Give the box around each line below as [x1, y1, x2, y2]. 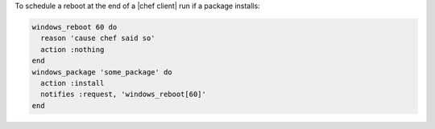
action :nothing [40, 45, 105, 54]
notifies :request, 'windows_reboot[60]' [40, 90, 207, 99]
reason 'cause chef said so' [40, 34, 156, 43]
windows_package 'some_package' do [31, 67, 172, 76]
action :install [40, 79, 105, 87]
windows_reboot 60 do [31, 22, 118, 31]
